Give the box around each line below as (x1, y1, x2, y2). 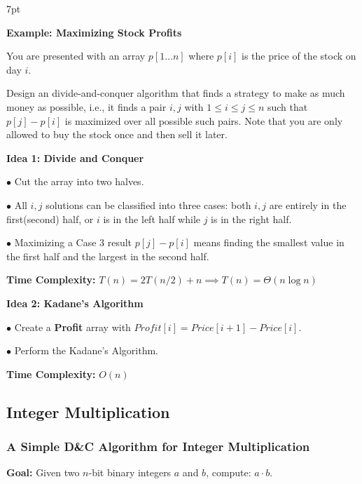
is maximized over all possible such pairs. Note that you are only (64, 113, 343, 128)
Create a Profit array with (14, 319, 131, 334)
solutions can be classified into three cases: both (46, 197, 251, 212)
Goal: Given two (6, 465, 80, 480)
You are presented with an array (6, 48, 146, 63)
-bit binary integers (88, 465, 172, 480)
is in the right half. (211, 211, 292, 226)
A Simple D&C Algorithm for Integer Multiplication (6, 437, 310, 455)
